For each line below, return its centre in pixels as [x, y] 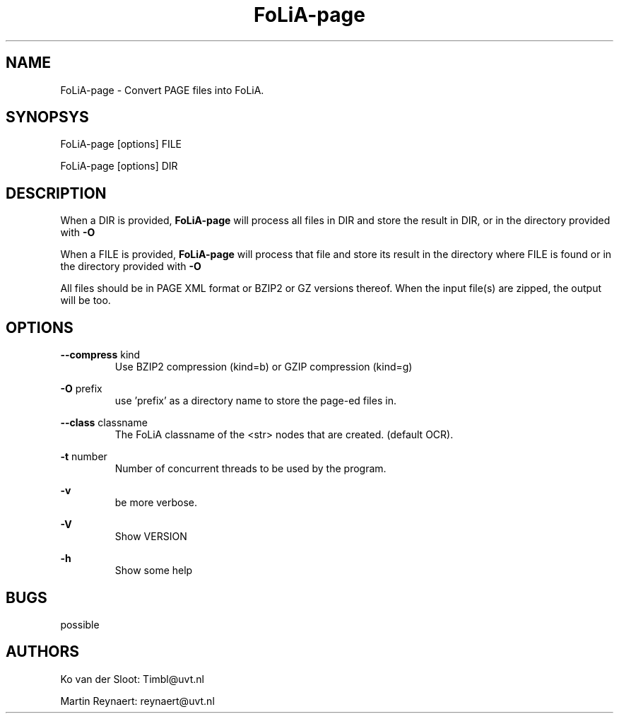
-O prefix [81, 389]
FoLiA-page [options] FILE [121, 144]
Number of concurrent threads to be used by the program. [250, 469]
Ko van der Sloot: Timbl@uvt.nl [132, 679]
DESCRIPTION [56, 193]
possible [80, 624]
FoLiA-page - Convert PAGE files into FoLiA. [162, 90]
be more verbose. [156, 503]
